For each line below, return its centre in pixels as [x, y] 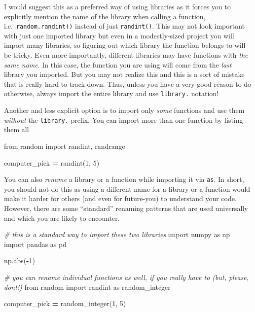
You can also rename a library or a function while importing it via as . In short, [124, 179]
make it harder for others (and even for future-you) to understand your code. [120, 198]
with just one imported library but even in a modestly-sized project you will [119, 35]
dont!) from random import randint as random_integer [87, 287]
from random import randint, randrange [65, 146]
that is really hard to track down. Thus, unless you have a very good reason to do [128, 84]
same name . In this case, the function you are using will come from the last [118, 64]
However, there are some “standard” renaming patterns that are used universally [126, 208]
